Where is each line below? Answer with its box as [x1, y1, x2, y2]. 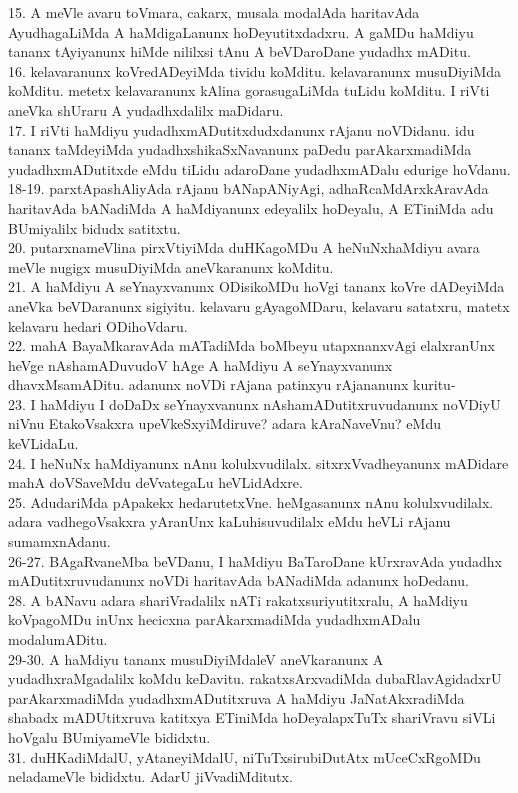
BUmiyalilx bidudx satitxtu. [8, 217, 181, 238]
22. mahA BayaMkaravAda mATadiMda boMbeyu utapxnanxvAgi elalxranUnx [8, 335, 495, 356]
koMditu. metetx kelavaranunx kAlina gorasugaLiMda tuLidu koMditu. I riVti [8, 80, 490, 101]
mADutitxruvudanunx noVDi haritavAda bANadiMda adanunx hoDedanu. [8, 570, 469, 591]
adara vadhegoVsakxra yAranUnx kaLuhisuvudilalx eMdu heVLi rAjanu [8, 511, 451, 532]
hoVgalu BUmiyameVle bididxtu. [8, 726, 211, 747]
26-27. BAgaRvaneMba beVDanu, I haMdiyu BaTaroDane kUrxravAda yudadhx [8, 550, 502, 571]
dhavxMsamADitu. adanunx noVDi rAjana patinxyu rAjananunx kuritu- [8, 374, 456, 395]
